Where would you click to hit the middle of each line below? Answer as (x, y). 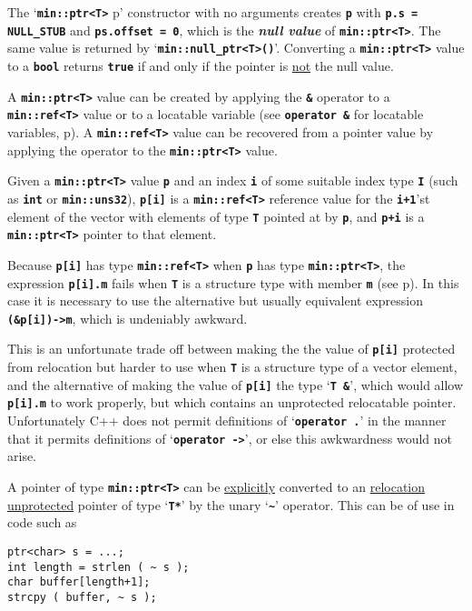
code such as (42, 522)
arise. (22, 456)
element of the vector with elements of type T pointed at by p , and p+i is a (216, 216)
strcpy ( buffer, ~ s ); (82, 597)
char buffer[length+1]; (79, 582)
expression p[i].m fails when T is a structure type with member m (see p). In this (233, 282)
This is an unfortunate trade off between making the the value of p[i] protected (231, 349)
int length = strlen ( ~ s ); (98, 567)
